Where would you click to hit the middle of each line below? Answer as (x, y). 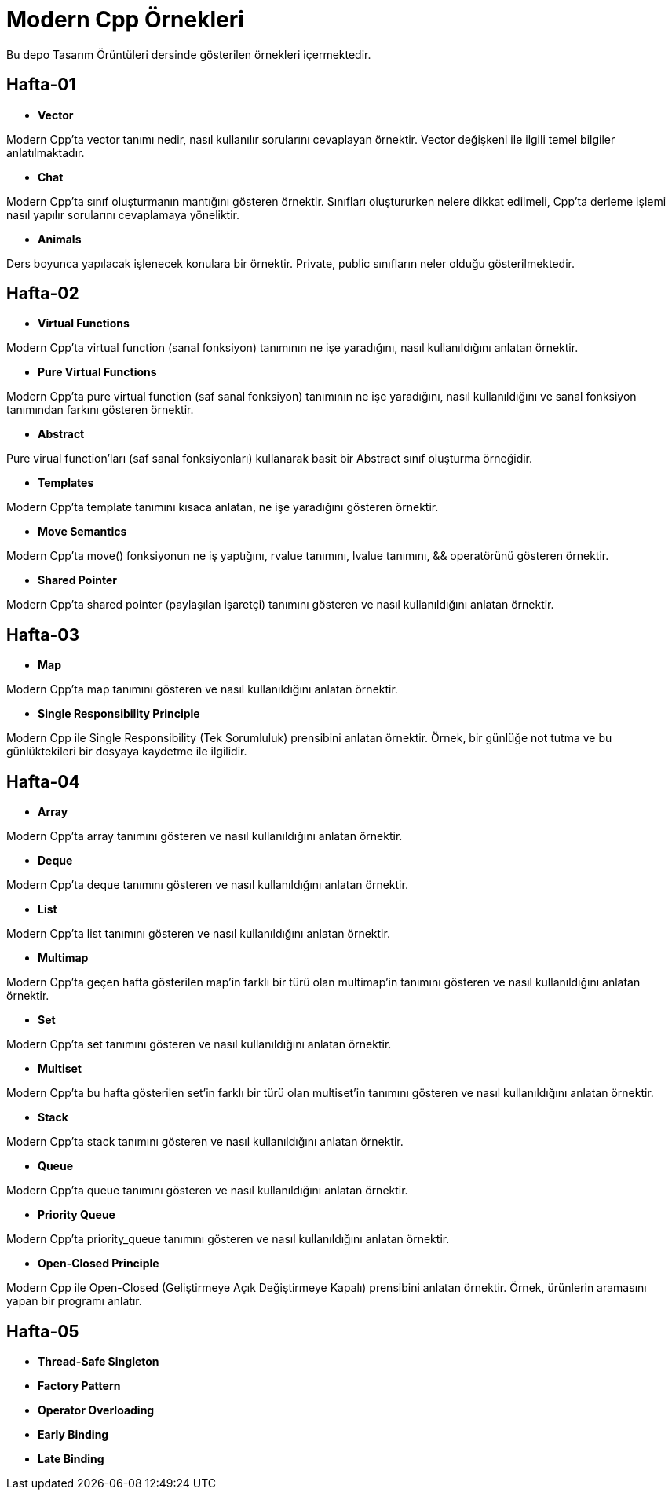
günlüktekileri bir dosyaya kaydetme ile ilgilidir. (127, 752)
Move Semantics (82, 532)
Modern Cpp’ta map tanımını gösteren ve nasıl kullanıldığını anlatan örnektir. (202, 689)
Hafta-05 (43, 1331)
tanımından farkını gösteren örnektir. (100, 410)
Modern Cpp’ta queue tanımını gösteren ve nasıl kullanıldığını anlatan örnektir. (207, 1191)
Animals (60, 239)
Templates (66, 483)
